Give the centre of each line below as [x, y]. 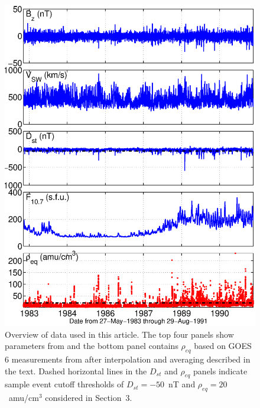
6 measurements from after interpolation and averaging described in [128, 359]
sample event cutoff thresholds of [64, 384]
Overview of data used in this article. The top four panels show [119, 334]
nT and [182, 384]
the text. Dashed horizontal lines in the [76, 371]
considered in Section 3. [89, 398]
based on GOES [223, 346]
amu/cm [24, 398]
